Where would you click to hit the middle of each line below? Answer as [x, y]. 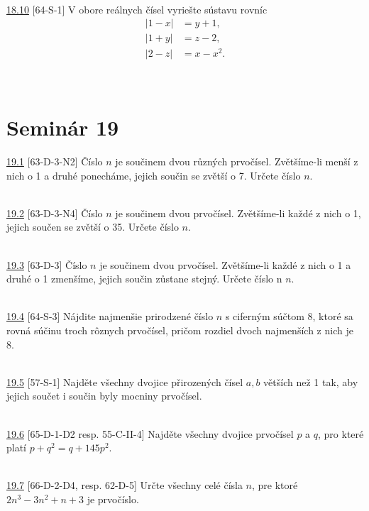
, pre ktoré [275, 485]
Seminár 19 [63, 127]
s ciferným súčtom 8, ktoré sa [289, 316]
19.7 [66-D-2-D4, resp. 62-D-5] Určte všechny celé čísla [125, 485]
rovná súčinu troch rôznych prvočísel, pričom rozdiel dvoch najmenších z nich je [180, 330]
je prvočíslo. [113, 499]
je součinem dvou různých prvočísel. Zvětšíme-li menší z [237, 161]
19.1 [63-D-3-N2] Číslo [55, 161]
